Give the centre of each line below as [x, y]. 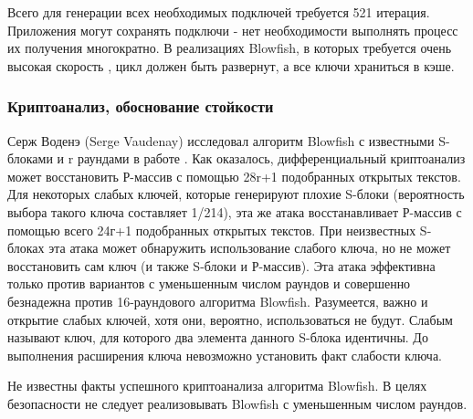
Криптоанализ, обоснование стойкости [141, 106]
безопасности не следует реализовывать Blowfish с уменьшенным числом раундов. [237, 403]
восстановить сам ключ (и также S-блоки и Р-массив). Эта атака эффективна [221, 265]
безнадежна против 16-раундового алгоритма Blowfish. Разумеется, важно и [218, 301]
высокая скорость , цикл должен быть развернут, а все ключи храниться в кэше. [231, 65]
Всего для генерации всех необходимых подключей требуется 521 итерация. [219, 12]
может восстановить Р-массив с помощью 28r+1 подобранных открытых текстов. [234, 176]
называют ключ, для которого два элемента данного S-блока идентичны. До [218, 337]
